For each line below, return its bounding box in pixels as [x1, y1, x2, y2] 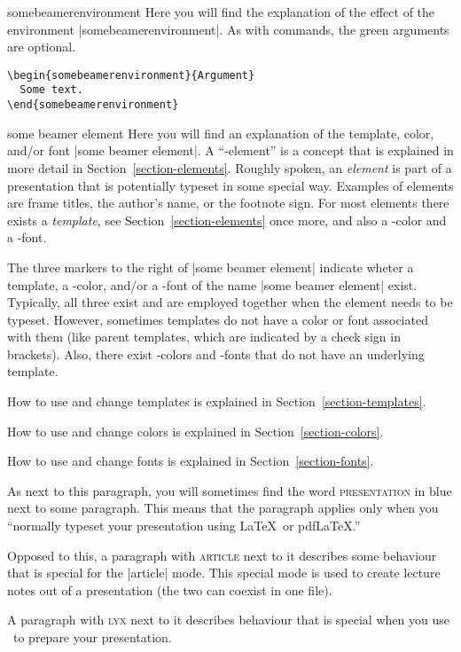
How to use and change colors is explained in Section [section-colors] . [7, 421, 384, 440]
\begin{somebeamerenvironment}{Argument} [7, 68, 255, 82]
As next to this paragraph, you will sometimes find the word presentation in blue [7, 481, 452, 499]
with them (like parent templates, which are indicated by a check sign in [7, 327, 401, 346]
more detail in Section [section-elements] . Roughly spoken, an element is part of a [7, 158, 452, 177]
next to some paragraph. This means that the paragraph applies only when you [7, 499, 439, 517]
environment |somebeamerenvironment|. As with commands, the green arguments [7, 20, 449, 38]
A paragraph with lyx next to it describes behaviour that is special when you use [7, 610, 449, 629]
